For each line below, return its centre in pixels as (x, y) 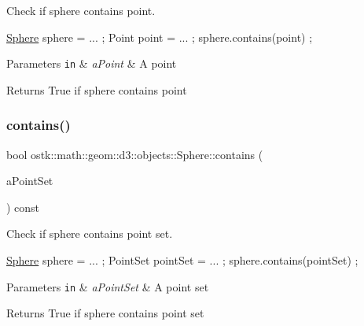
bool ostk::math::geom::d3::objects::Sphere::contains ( (135, 154)
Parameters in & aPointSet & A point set (108, 286)
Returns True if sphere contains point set (105, 313)
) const (23, 207)
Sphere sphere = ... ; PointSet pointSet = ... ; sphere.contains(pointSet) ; (182, 260)
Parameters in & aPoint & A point (92, 63)
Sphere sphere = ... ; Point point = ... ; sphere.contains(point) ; (160, 37)
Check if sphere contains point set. (90, 233)
